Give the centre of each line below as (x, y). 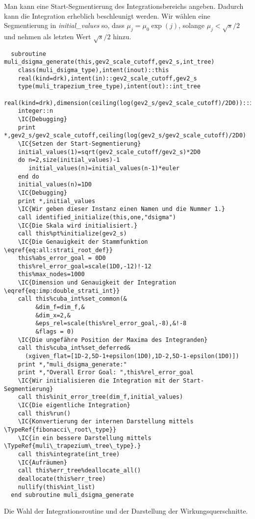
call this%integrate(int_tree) (69, 454)
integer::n (36, 111)
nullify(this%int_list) (57, 487)
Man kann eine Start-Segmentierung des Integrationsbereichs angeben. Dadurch (124, 6)
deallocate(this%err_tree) (62, 479)
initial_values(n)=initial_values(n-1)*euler (104, 168)
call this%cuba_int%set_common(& (72, 299)
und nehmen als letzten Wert (48, 36)
